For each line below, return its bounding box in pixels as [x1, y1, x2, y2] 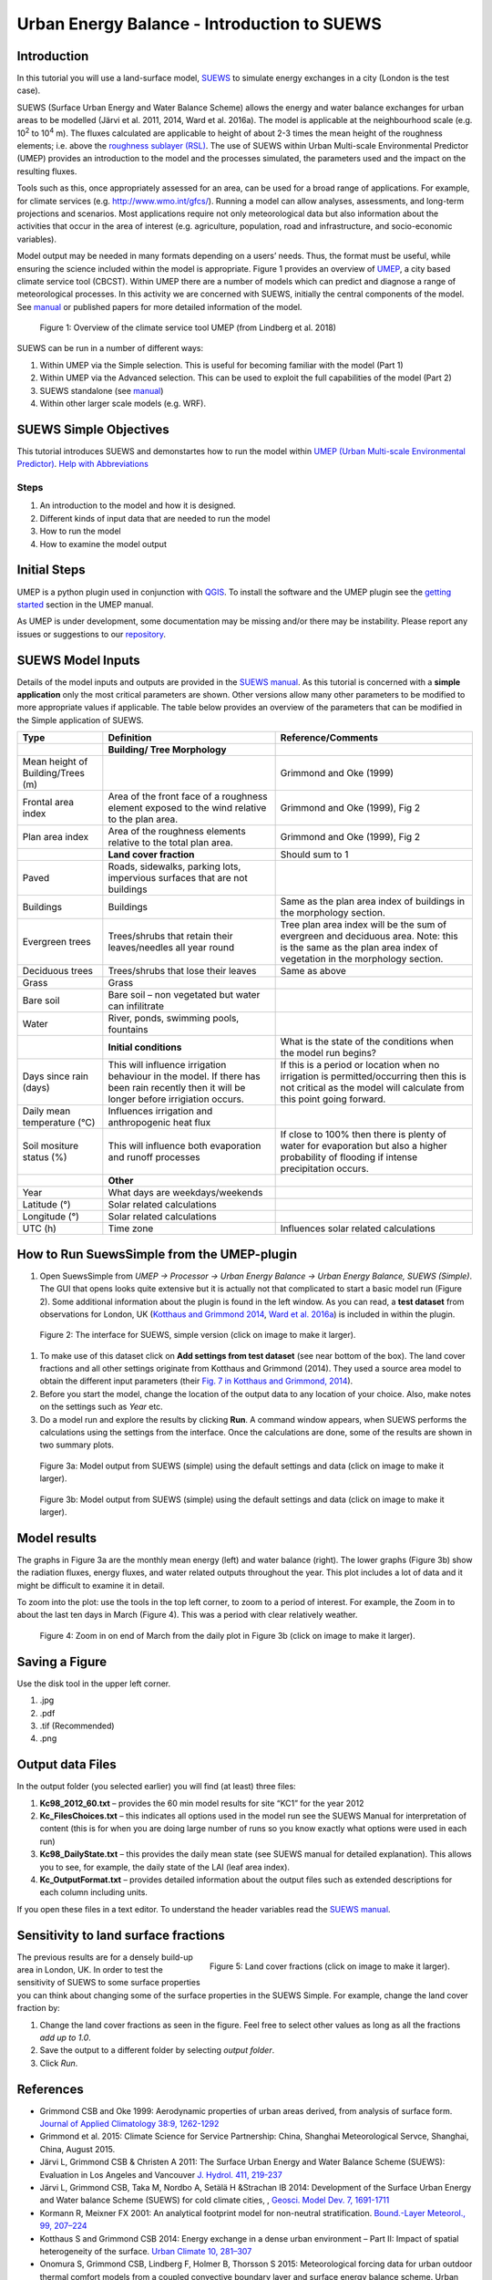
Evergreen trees [22, 936, 91, 948]
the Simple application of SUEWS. [16, 714, 145, 725]
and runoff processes [108, 1151, 200, 1164]
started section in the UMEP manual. [16, 598, 154, 610]
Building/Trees [22, 767, 86, 780]
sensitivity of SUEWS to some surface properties [16, 1977, 200, 1988]
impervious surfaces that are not [108, 872, 248, 885]
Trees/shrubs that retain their [108, 930, 233, 943]
